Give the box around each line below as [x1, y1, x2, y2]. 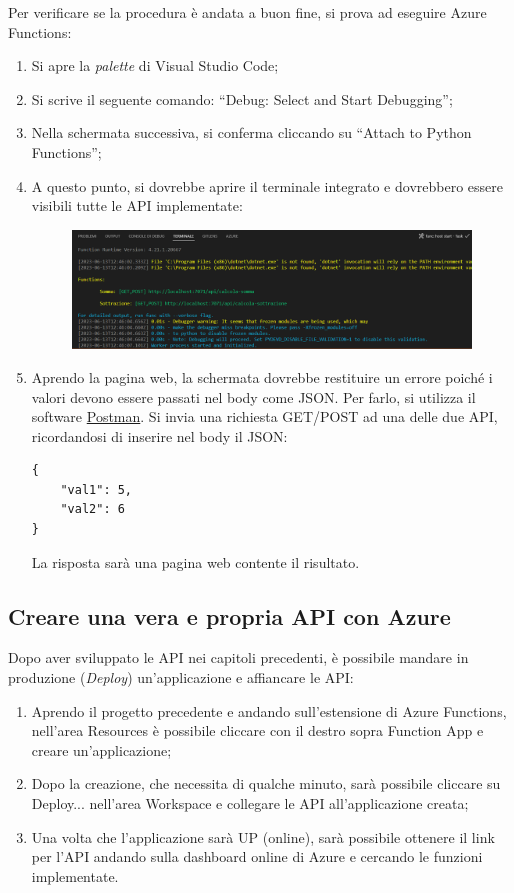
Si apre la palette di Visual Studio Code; [31, 55, 279, 76]
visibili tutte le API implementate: [31, 195, 243, 216]
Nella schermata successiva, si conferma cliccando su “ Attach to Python [31, 122, 472, 143]
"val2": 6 [60, 502, 125, 517]
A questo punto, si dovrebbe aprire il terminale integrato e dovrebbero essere [31, 175, 503, 196]
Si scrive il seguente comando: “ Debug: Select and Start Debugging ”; [31, 88, 453, 109]
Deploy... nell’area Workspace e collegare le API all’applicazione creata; [31, 793, 469, 814]
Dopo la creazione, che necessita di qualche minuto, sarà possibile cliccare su [31, 773, 501, 794]
